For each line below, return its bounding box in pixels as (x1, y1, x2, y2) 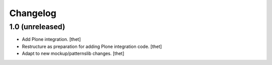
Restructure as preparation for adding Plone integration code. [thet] (22, 43, 162, 49)
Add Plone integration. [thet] (22, 36, 81, 42)
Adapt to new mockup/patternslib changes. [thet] (22, 50, 124, 56)
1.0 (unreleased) (9, 22, 65, 31)
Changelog (9, 8, 56, 19)
